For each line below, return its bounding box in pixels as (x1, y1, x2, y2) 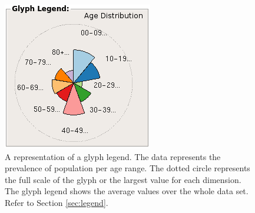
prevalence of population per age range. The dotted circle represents (5, 162, 250, 174)
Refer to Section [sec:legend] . (5, 196, 108, 208)
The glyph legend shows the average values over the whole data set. (5, 185, 249, 197)
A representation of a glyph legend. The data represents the (5, 150, 221, 162)
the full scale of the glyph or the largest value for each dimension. (5, 173, 241, 185)
